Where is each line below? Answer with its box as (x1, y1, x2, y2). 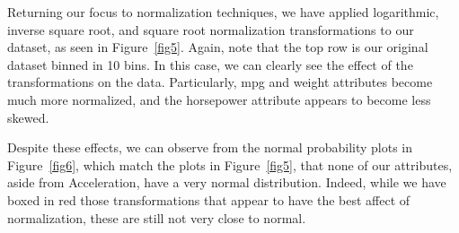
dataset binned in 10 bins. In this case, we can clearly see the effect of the (7, 55, 413, 73)
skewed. (7, 108, 49, 126)
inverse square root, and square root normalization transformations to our (7, 20, 414, 39)
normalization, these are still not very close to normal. (7, 208, 306, 227)
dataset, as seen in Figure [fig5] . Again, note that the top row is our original (7, 38, 428, 56)
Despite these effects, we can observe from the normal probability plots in (7, 138, 413, 157)
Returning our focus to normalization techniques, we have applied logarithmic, (7, 3, 439, 21)
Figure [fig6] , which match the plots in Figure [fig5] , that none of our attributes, (7, 155, 453, 174)
